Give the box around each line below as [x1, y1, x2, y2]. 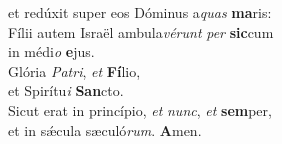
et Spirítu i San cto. [8, 80, 124, 101]
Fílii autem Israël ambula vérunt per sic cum [8, 21, 274, 42]
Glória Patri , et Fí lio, [8, 60, 141, 81]
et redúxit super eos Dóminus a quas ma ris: [8, 2, 272, 22]
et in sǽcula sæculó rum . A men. [8, 119, 202, 140]
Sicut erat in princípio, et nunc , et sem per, [8, 99, 272, 120]
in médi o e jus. [8, 41, 95, 62]
